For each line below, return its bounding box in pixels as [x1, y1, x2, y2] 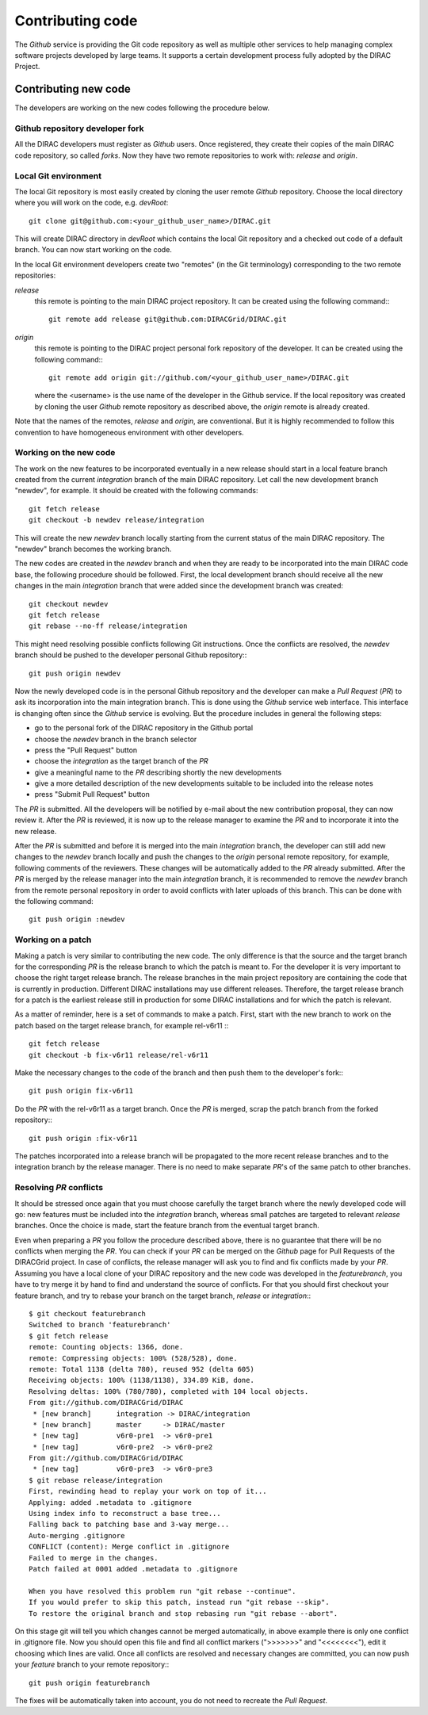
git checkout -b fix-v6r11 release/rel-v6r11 [29, 1051, 209, 1059]
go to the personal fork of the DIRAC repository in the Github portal [34, 723, 254, 733]
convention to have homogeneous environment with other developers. [14, 427, 245, 437]
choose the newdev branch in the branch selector [34, 734, 197, 744]
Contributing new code [14, 82, 131, 96]
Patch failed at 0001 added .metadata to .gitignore [29, 1564, 238, 1573]
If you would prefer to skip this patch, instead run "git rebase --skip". [29, 1598, 330, 1607]
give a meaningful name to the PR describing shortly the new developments [34, 768, 282, 777]
